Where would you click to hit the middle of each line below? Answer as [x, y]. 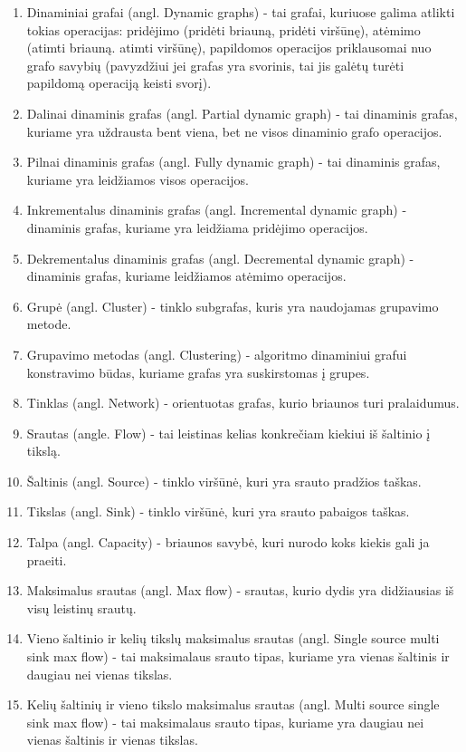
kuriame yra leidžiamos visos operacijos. [138, 179]
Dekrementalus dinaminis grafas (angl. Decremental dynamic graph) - [220, 258]
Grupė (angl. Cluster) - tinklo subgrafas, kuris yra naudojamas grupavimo [233, 306]
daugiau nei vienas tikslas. [100, 674]
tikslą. [43, 451]
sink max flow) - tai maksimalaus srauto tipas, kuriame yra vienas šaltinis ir [238, 656]
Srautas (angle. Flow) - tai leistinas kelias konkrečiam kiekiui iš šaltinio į [228, 433]
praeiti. [47, 559]
